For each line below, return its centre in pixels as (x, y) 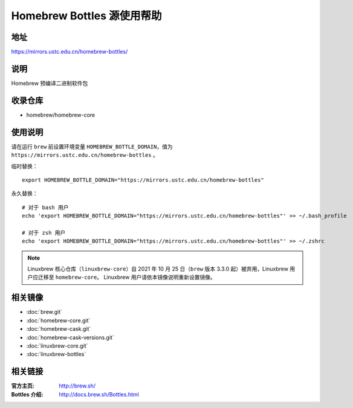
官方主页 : (23, 386)
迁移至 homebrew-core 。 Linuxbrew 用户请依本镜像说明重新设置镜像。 (127, 277)
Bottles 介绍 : (27, 394)
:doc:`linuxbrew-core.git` (57, 346)
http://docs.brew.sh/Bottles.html (99, 394)
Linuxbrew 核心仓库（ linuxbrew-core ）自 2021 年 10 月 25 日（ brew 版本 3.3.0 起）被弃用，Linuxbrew (158, 269)
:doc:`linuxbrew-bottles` (56, 354)
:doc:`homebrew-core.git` (58, 320)
